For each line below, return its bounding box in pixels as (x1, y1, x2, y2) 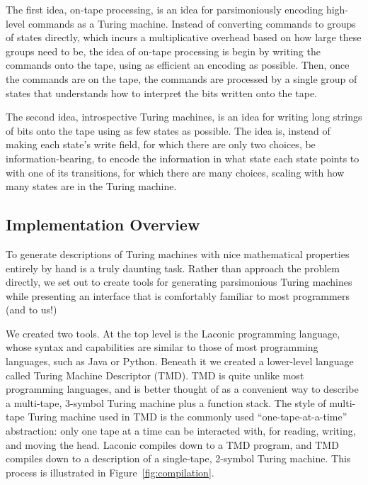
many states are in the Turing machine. (6, 179, 177, 194)
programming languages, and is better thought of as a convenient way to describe (6, 381, 359, 396)
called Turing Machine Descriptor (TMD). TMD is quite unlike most (6, 367, 304, 382)
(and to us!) (6, 302, 57, 317)
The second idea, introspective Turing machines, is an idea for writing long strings (6, 109, 362, 124)
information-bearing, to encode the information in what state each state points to (6, 150, 360, 165)
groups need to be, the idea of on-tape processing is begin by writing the (6, 43, 321, 58)
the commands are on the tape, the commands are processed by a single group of (6, 71, 357, 86)
